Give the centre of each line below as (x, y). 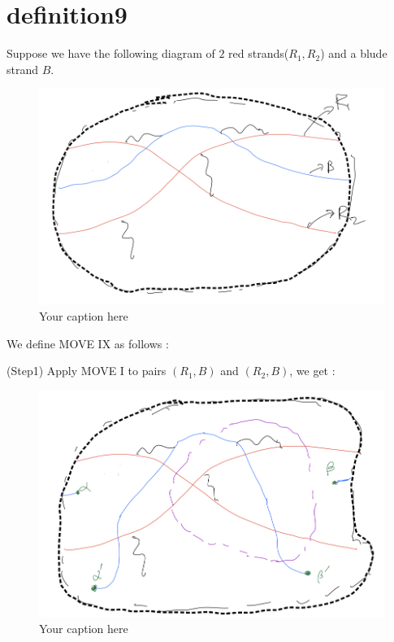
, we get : (312, 371)
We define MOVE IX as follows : (88, 343)
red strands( (259, 53)
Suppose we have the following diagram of (111, 53)
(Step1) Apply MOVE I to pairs (87, 371)
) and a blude (354, 53)
